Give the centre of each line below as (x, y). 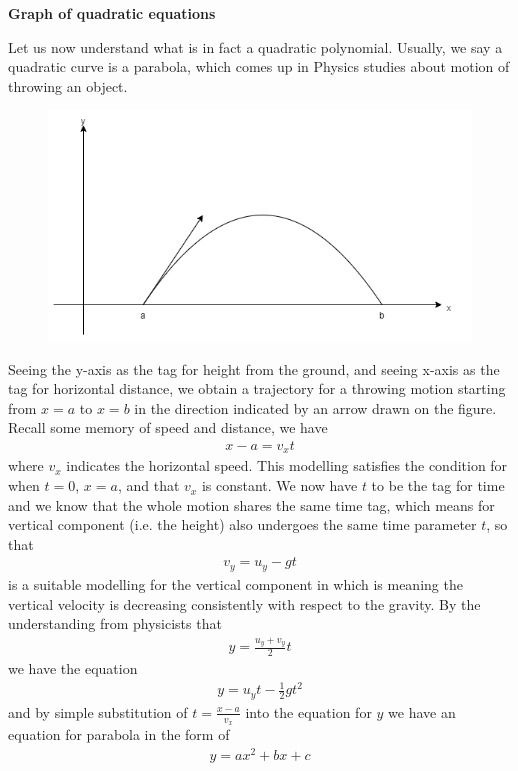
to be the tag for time (438, 485)
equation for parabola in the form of (119, 734)
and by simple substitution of (98, 711)
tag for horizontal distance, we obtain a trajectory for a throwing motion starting (257, 388)
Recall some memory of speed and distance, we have (168, 427)
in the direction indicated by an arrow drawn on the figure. (315, 407)
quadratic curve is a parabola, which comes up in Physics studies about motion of (259, 66)
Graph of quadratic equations (112, 13)
